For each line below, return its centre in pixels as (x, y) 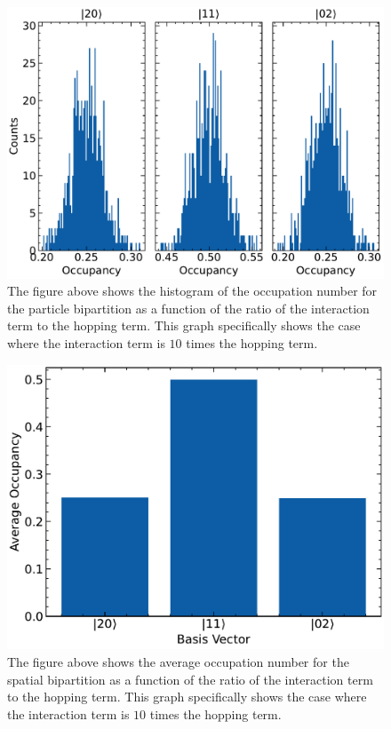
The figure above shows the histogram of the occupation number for (192, 291)
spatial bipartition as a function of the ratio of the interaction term (190, 679)
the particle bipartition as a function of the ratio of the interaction (188, 308)
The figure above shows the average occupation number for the (178, 662)
